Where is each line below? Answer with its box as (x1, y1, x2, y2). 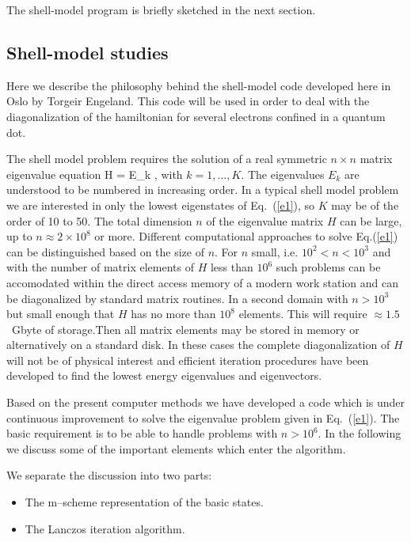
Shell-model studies (6, 40, 169, 64)
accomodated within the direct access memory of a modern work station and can (6, 274, 399, 290)
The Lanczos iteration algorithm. (25, 520, 185, 536)
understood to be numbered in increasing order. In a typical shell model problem (6, 181, 399, 198)
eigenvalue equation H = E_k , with (6, 165, 183, 182)
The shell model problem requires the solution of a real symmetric (6, 150, 327, 167)
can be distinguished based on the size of (6, 243, 204, 260)
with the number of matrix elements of (6, 259, 194, 275)
